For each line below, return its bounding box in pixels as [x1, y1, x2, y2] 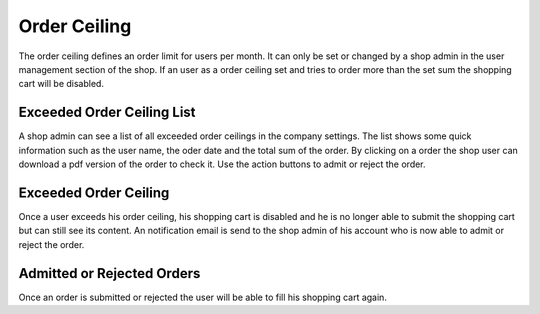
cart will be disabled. [18, 78, 105, 90]
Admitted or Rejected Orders [18, 265, 201, 282]
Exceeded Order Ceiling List [18, 104, 196, 121]
